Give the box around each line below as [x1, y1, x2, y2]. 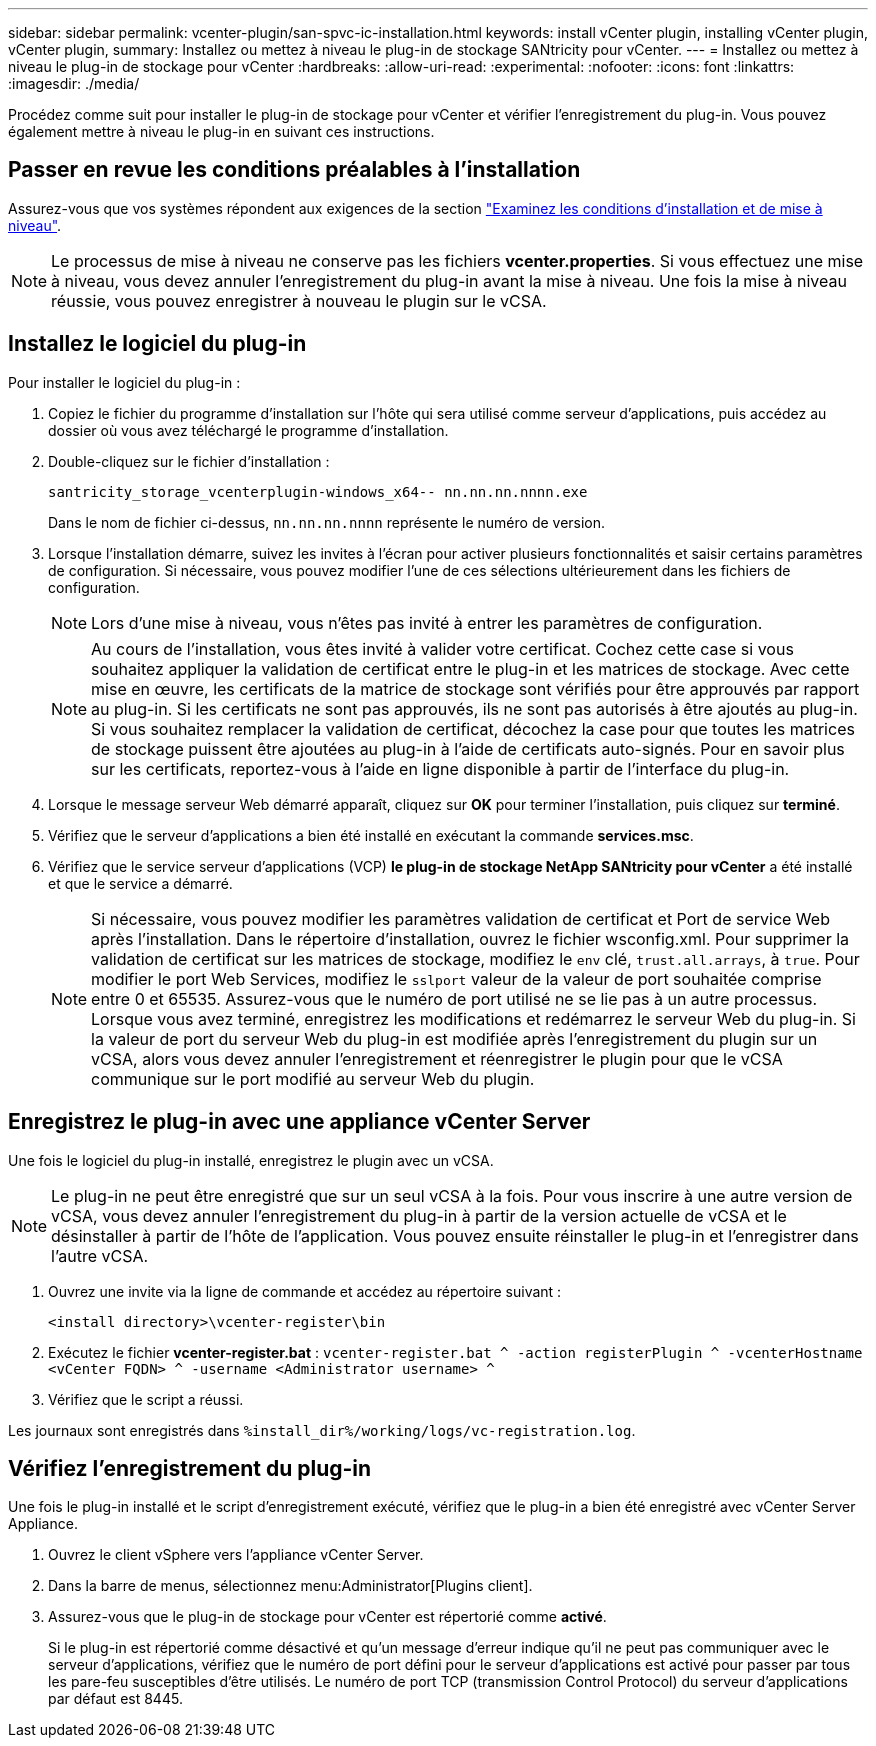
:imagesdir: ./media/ [8, 75, 140, 92]
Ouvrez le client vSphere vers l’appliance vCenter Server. [48, 1546, 424, 1564]
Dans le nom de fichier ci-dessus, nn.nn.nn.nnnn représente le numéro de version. [48, 513, 606, 531]
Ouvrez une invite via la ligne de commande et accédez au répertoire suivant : [48, 1282, 562, 1300]
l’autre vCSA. [51, 1245, 149, 1266]
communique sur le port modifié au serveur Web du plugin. [91, 1068, 535, 1089]
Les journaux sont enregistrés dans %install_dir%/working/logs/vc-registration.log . [8, 1421, 636, 1439]
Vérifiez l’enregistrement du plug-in [8, 1455, 372, 1481]
